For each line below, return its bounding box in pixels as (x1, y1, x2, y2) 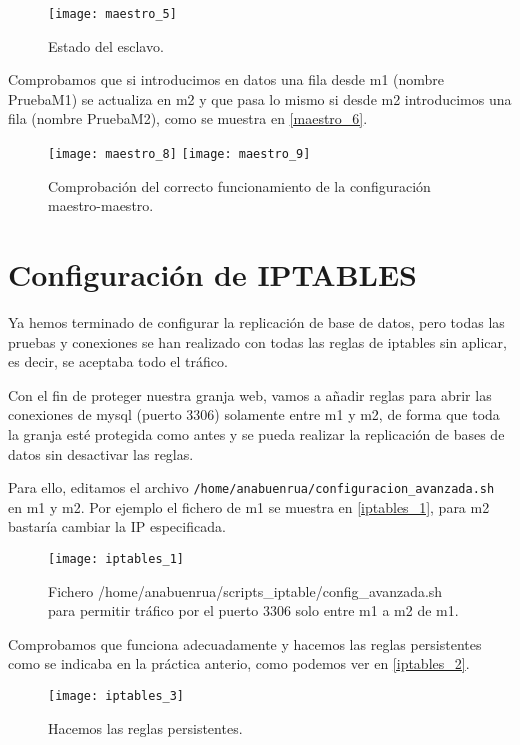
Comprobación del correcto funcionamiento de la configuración (48, 175, 431, 196)
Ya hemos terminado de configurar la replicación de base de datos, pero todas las (8, 312, 505, 332)
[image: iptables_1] (48, 552, 185, 566)
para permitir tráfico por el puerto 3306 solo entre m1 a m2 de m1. (48, 600, 459, 621)
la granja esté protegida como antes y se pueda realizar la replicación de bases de (8, 423, 505, 444)
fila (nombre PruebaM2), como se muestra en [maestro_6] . (8, 108, 368, 129)
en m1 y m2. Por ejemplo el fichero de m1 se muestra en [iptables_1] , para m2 (8, 496, 490, 517)
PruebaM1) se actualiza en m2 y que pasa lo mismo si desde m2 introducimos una (8, 88, 512, 109)
